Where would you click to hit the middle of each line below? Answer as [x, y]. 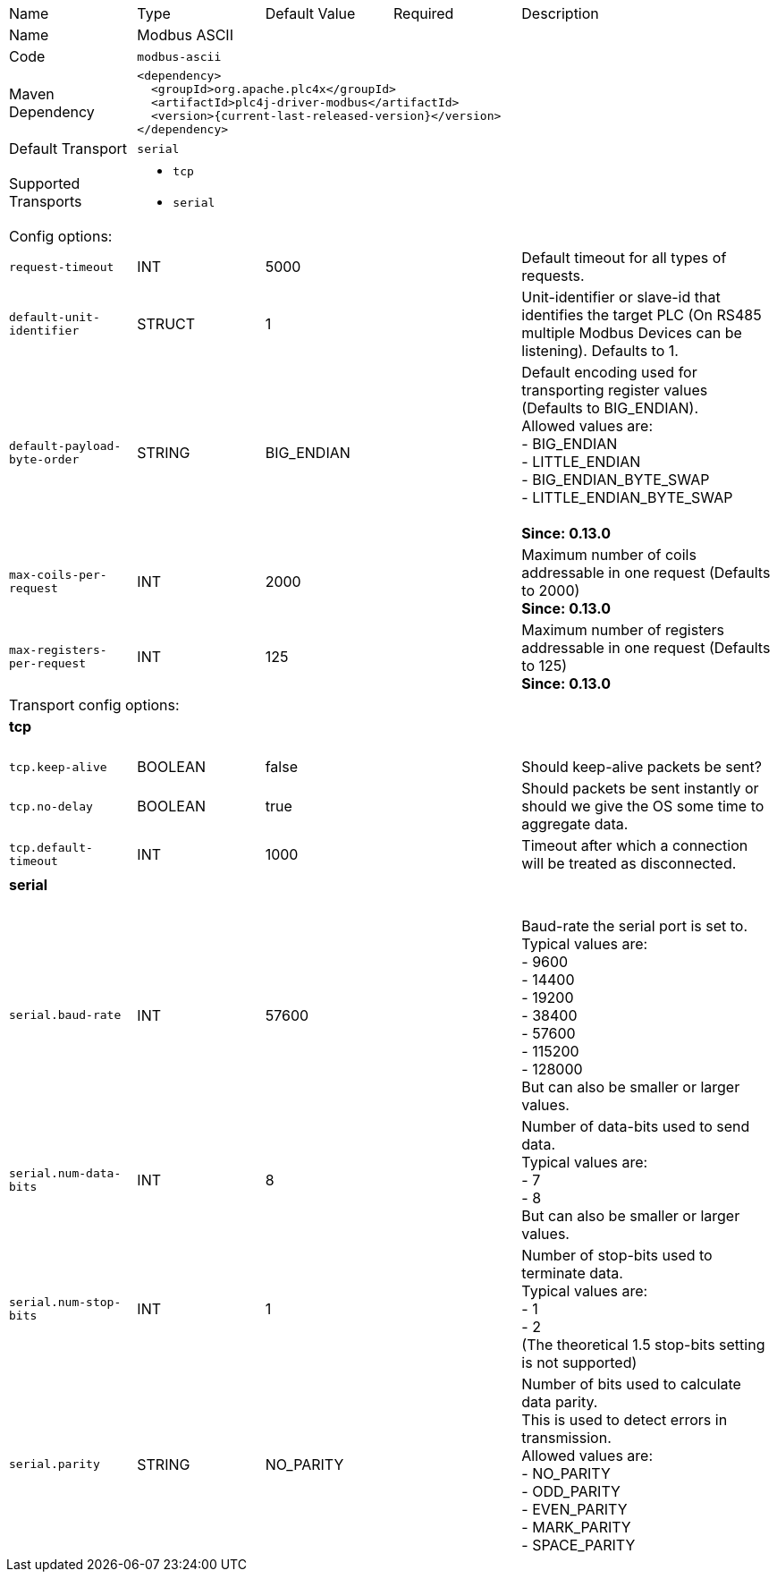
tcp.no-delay [51, 806]
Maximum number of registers [623, 630]
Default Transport [68, 149]
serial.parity [55, 1464]
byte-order [44, 459]
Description [560, 13]
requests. [553, 276]
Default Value [310, 13]
